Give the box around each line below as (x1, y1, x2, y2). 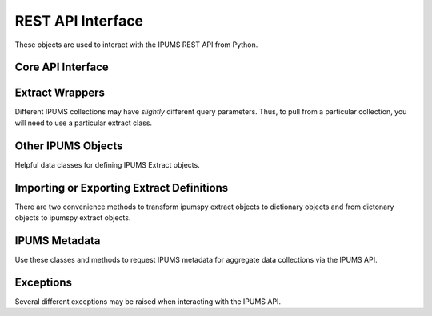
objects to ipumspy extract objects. (14, 213, 131, 223)
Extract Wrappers (14, 86, 106, 100)
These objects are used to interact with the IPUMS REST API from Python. (14, 40, 258, 49)
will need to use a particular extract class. (14, 118, 152, 128)
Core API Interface (14, 61, 110, 74)
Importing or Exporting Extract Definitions (14, 180, 229, 195)
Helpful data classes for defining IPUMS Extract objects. (14, 160, 200, 169)
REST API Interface (14, 12, 144, 30)
